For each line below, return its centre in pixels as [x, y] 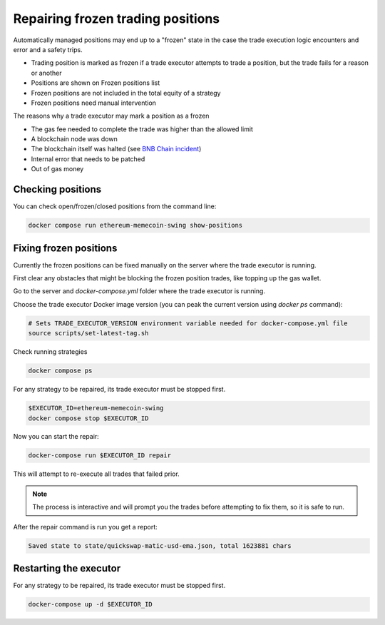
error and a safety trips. [48, 49]
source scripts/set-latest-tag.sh [88, 333]
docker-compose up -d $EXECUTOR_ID [90, 604]
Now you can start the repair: [56, 437]
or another [46, 73]
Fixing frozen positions [65, 248]
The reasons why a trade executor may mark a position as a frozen [111, 116]
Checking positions [57, 189]
